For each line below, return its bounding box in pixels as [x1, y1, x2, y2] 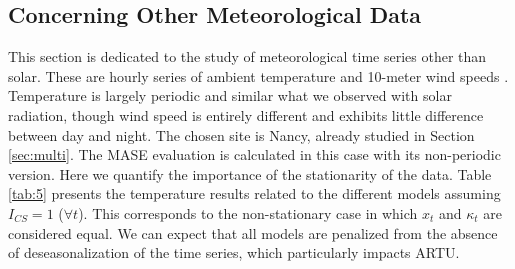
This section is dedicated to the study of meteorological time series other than [8, 46, 487, 67]
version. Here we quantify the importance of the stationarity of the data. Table [8, 163, 492, 184]
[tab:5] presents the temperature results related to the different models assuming [8, 183, 501, 204]
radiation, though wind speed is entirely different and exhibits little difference [8, 104, 484, 125]
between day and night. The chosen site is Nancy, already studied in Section [8, 124, 475, 145]
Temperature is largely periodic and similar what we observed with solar [8, 85, 452, 106]
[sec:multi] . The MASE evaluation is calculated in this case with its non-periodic [8, 144, 501, 165]
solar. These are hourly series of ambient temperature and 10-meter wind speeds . [8, 65, 509, 86]
